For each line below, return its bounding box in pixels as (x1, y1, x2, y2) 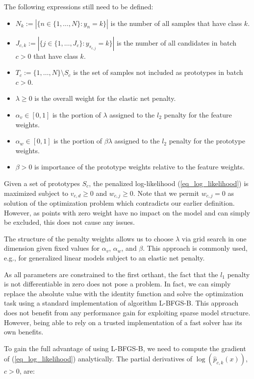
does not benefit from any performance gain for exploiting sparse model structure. (4, 307, 251, 317)
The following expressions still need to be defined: (4, 1, 153, 11)
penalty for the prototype (169, 136, 245, 146)
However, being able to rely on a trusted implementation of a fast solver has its (4, 317, 242, 327)
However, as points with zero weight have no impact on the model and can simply (4, 207, 250, 217)
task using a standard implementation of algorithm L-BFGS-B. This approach (4, 298, 239, 308)
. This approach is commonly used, (143, 243, 248, 253)
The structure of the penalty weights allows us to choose (4, 233, 174, 243)
